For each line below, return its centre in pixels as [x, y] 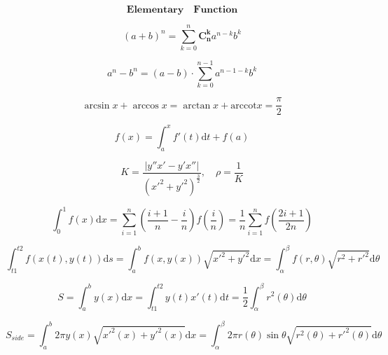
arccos [146, 105]
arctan [197, 105]
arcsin [97, 105]
